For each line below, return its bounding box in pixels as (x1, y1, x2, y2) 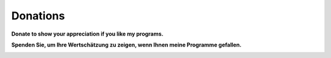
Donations (11, 9, 66, 22)
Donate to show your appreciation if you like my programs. (11, 30, 164, 37)
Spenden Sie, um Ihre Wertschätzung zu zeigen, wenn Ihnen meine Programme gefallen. (11, 41, 242, 48)
